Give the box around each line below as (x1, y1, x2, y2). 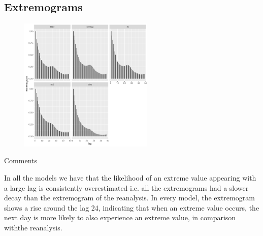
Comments (4, 155, 38, 166)
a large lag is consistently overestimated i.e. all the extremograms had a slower (4, 182, 249, 193)
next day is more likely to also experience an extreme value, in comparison (4, 212, 236, 223)
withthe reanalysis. (4, 222, 62, 233)
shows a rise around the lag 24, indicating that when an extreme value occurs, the (4, 202, 259, 213)
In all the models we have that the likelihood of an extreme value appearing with (4, 172, 256, 183)
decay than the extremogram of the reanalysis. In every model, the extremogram (4, 192, 255, 203)
